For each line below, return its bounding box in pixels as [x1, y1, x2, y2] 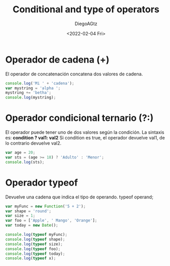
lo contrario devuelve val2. [5, 140, 61, 147]
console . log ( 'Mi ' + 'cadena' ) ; [5, 80, 74, 86]
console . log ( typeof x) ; [5, 256, 56, 261]
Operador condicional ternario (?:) [5, 112, 154, 124]
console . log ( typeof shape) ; [5, 237, 66, 242]
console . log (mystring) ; [5, 95, 56, 100]
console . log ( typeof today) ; [5, 251, 66, 256]
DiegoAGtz [74, 21, 98, 27]
